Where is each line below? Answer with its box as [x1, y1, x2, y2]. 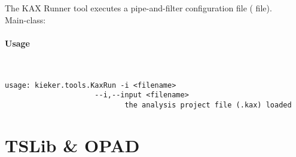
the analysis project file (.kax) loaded [124, 100, 292, 109]
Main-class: [5, 13, 46, 26]
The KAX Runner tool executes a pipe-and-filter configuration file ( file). [5, 2, 272, 14]
